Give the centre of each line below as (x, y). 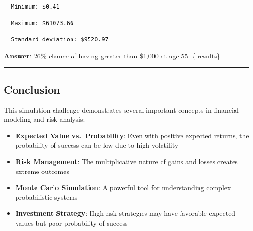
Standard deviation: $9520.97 (60, 40)
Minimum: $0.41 (35, 7)
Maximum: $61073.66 (42, 23)
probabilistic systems (46, 197)
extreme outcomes (42, 171)
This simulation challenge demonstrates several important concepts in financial (121, 109)
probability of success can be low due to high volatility (97, 145)
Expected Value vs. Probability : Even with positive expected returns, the (132, 135)
